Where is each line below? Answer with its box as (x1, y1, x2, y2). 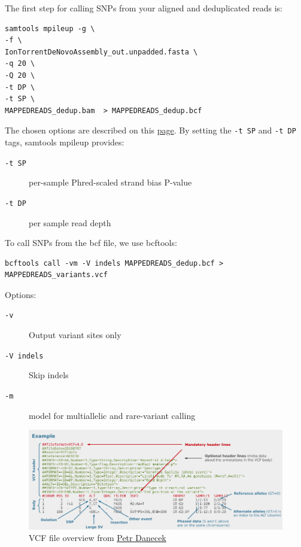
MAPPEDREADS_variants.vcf (5, 271, 108, 279)
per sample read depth (29, 216, 111, 229)
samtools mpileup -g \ (5, 24, 95, 33)
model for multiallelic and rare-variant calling (29, 409, 196, 421)
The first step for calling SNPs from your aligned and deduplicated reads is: (5, 2, 282, 14)
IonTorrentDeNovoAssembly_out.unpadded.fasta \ (5, 47, 198, 56)
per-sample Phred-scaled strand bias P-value (29, 176, 192, 189)
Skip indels (29, 369, 69, 381)
